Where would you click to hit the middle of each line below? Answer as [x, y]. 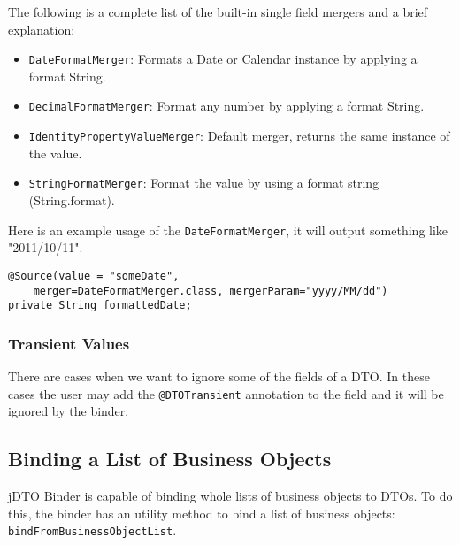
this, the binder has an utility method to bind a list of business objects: [202, 513]
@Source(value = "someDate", [94, 276]
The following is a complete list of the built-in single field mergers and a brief [218, 12]
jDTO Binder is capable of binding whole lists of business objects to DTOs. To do [230, 496]
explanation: [42, 29]
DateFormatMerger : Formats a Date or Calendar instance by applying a [223, 59]
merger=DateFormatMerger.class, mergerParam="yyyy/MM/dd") [211, 291]
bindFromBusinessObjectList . [92, 530]
